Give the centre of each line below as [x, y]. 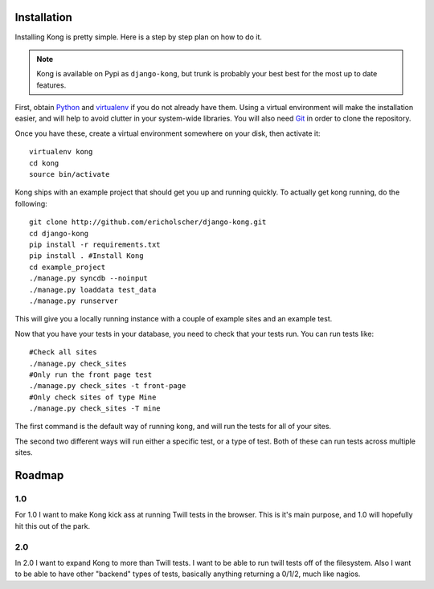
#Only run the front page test [91, 374]
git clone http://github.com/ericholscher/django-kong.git [148, 222]
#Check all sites [63, 352]
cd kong [44, 163]
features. [51, 85]
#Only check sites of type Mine [93, 397]
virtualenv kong [61, 152]
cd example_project [68, 267]
